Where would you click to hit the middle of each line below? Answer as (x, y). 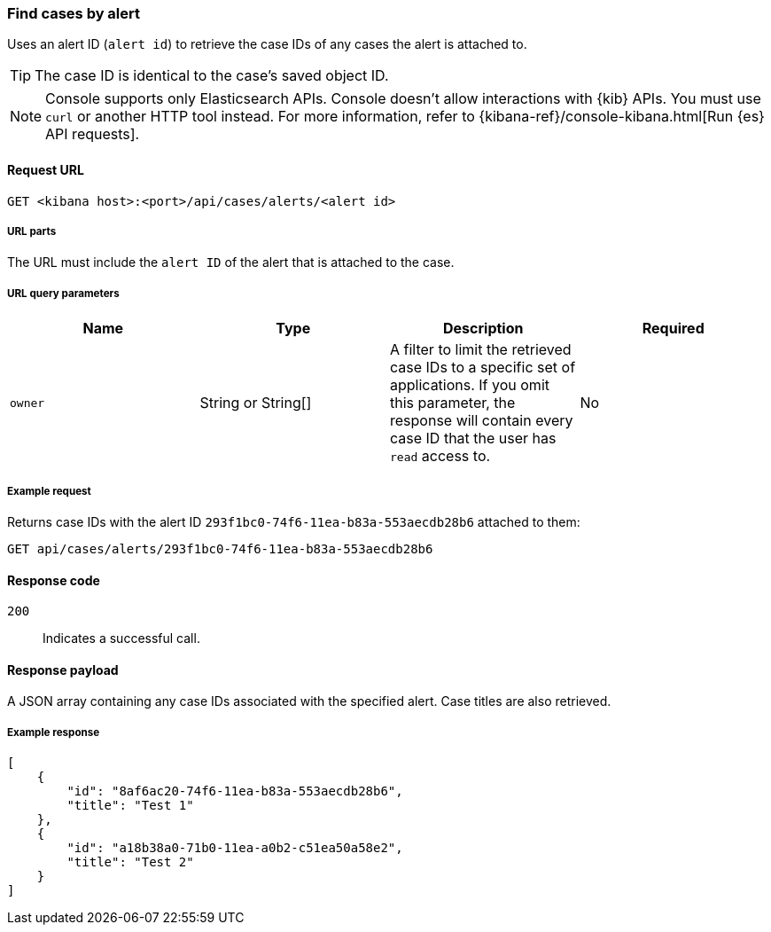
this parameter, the (453, 403)
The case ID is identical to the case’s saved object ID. (212, 76)
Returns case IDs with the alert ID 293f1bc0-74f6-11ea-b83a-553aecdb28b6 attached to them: (294, 521)
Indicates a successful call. (121, 638)
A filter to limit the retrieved (481, 350)
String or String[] (256, 403)
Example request (49, 491)
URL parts (32, 231)
